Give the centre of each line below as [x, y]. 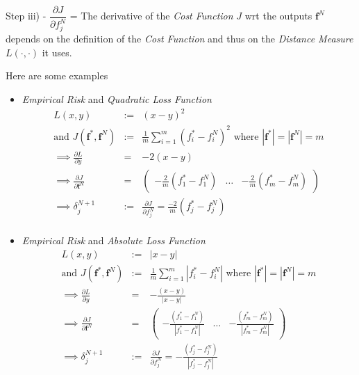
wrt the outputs [278, 16]
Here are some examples [57, 75]
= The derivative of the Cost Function [151, 16]
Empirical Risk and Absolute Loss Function [114, 240]
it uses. [57, 52]
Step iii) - [26, 16]
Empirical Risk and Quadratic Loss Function [117, 98]
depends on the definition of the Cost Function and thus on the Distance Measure [179, 39]
